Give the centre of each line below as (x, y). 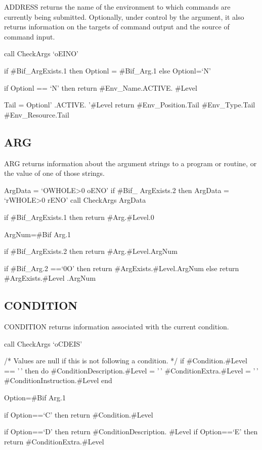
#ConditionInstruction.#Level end (58, 380)
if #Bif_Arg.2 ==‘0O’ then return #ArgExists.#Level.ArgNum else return (122, 268)
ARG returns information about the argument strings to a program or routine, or (130, 163)
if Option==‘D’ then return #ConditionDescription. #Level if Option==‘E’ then (131, 432)
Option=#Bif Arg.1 (35, 398)
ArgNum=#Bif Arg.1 (38, 234)
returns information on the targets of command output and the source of (117, 27)
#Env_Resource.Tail (37, 114)
